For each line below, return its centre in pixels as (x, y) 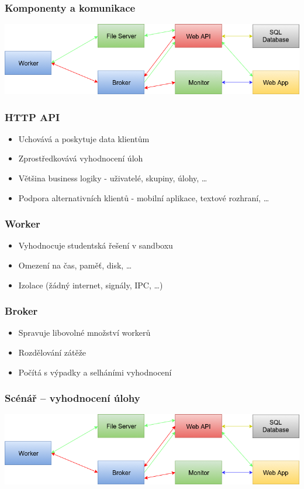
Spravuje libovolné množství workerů (84, 333)
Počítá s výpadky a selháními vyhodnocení (95, 372)
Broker (21, 311)
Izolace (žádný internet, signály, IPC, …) (91, 285)
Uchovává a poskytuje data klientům (84, 138)
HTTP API (32, 117)
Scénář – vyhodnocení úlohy (72, 398)
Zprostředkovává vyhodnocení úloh (81, 158)
